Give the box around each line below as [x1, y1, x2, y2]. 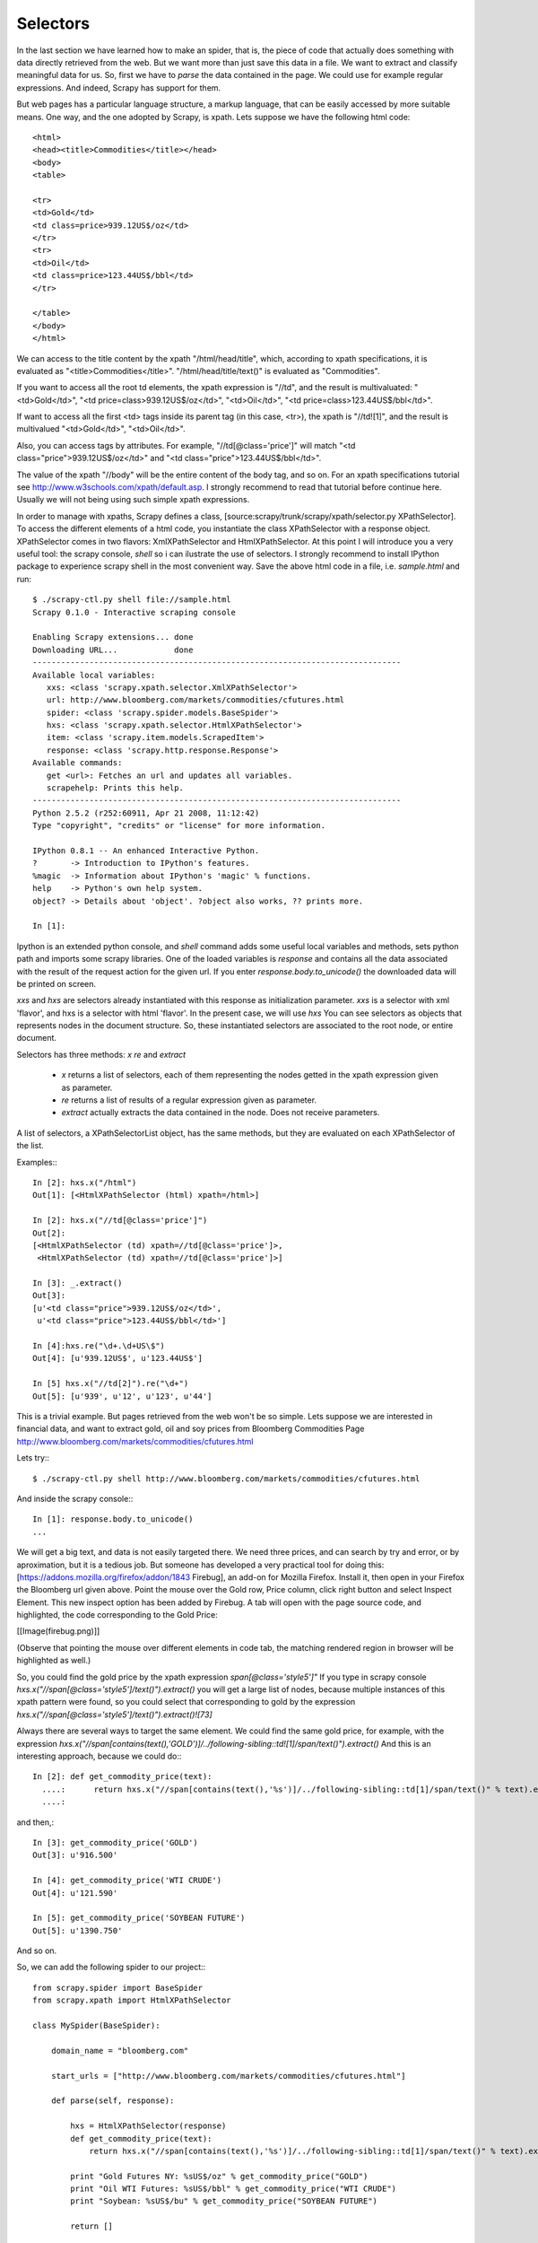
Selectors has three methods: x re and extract [16, 1049, 187, 1060]
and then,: [16, 1817, 55, 1828]
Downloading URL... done [32, 644, 194, 655]
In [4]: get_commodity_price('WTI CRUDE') [32, 1875, 222, 1886]
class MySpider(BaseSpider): [32, 2020, 161, 2031]
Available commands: [32, 758, 123, 768]
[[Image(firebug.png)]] [16, 1626, 100, 1636]
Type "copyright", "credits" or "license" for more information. [32, 821, 326, 831]
